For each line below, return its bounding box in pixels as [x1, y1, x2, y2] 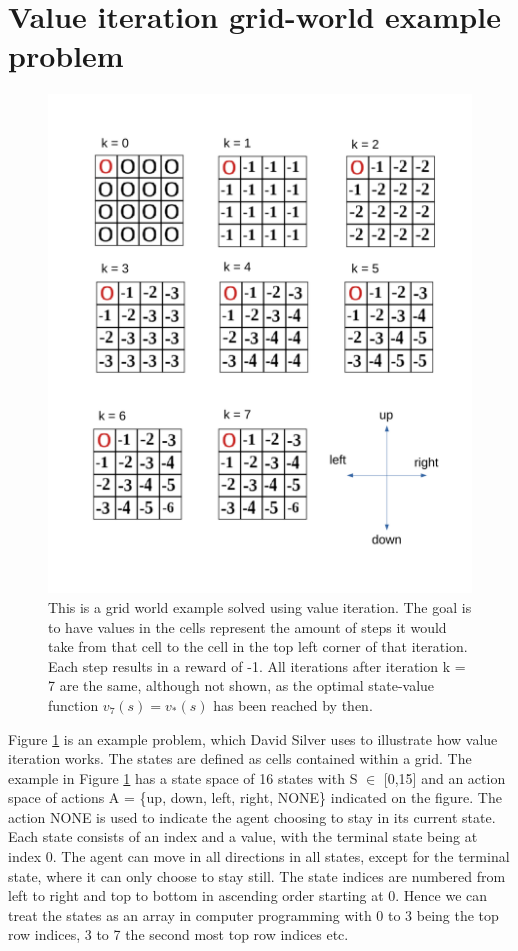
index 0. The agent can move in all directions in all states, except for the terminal [8, 846, 510, 867]
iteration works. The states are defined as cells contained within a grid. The [8, 748, 472, 769]
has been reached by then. [213, 694, 373, 715]
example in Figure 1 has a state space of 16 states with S [8, 767, 358, 788]
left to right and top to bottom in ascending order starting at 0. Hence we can [8, 885, 488, 906]
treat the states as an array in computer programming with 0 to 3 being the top [8, 904, 499, 925]
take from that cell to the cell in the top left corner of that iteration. [48, 636, 468, 657]
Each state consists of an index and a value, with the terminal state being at [8, 826, 478, 847]
